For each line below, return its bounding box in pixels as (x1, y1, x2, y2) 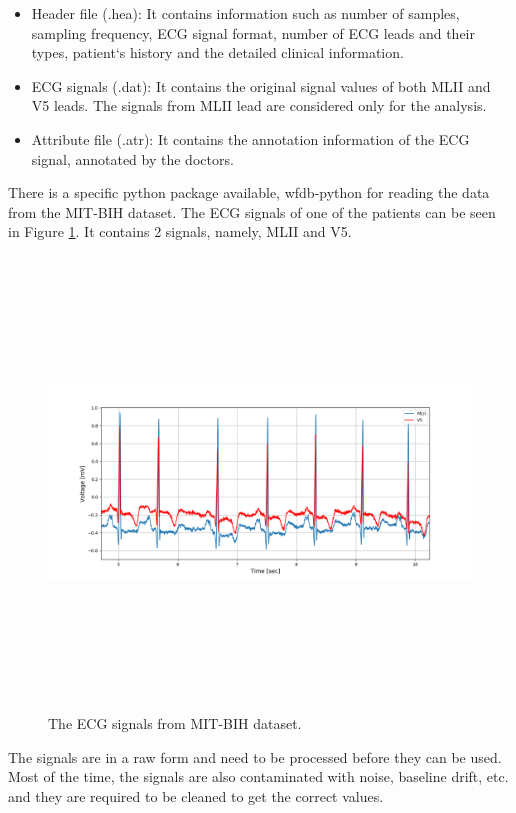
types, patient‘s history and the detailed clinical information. (31, 42, 404, 63)
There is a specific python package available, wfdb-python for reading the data (8, 182, 490, 203)
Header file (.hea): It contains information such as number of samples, (31, 3, 460, 23)
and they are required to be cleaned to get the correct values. (8, 785, 384, 806)
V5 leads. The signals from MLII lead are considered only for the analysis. (31, 95, 487, 116)
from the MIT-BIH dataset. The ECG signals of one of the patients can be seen (8, 201, 496, 222)
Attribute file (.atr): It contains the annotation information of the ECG (31, 128, 470, 149)
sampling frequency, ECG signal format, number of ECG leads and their (31, 22, 475, 43)
